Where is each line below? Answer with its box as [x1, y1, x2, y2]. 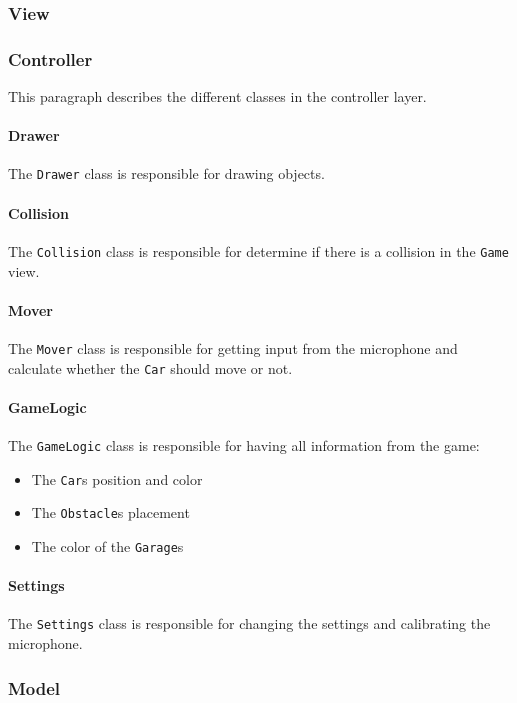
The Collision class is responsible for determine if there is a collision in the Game [8, 240, 509, 261]
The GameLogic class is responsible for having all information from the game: [8, 435, 480, 456]
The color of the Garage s [31, 536, 184, 557]
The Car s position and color [31, 468, 203, 489]
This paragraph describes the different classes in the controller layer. [8, 86, 427, 107]
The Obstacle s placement [31, 502, 190, 523]
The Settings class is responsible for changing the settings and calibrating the [8, 613, 491, 634]
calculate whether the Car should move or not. [8, 357, 293, 378]
